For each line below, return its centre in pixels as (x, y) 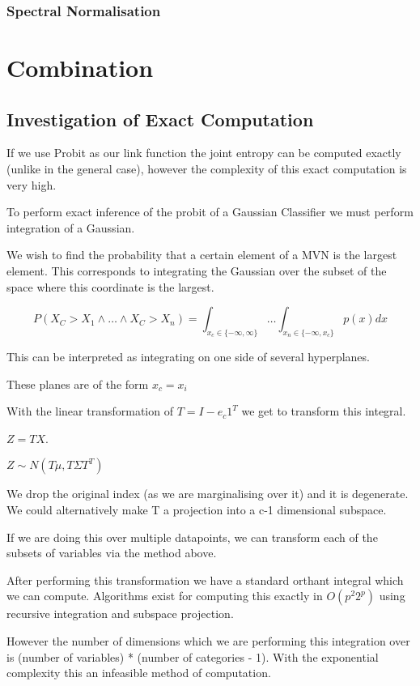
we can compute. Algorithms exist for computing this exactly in (165, 596)
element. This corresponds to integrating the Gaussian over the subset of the (197, 270)
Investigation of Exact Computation (160, 119)
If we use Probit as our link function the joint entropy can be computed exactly (204, 153)
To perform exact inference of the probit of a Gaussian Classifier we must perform (210, 212)
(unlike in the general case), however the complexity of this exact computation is (207, 169)
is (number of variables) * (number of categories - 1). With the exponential (193, 656)
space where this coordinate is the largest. (110, 286)
